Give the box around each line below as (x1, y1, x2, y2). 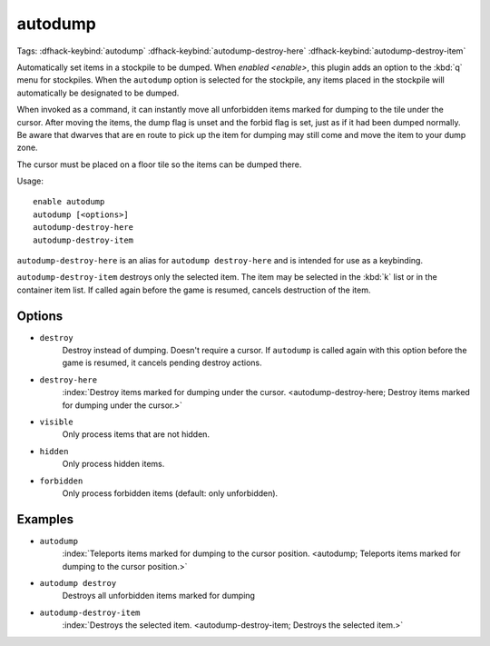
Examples (16, 512, 74, 527)
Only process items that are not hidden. (62, 429, 211, 440)
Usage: (16, 175, 44, 186)
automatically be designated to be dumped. (16, 87, 180, 98)
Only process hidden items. (62, 459, 165, 470)
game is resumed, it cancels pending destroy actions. (62, 357, 262, 368)
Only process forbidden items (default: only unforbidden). (62, 488, 279, 499)
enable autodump (33, 196, 105, 207)
